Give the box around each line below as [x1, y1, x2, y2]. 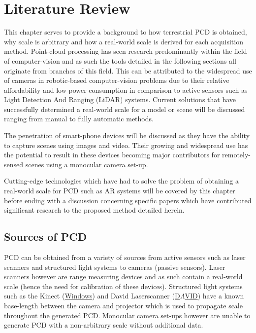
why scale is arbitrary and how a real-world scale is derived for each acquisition [4, 36, 243, 46]
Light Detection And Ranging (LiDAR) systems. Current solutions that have [4, 94, 236, 105]
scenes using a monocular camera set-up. [25, 159, 148, 169]
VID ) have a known [185, 291, 244, 301]
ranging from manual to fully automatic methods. [4, 113, 154, 124]
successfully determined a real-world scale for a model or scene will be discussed [4, 104, 245, 114]
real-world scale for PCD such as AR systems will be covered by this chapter [4, 185, 235, 196]
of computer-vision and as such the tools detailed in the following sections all [4, 55, 236, 66]
